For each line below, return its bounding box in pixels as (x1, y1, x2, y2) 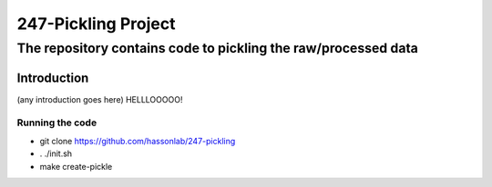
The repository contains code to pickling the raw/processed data (16, 40, 418, 56)
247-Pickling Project (16, 14, 176, 34)
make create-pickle (39, 161, 113, 172)
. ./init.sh (39, 148, 73, 159)
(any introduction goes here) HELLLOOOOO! (16, 93, 183, 104)
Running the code (16, 116, 97, 129)
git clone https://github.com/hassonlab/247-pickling (39, 135, 236, 146)
